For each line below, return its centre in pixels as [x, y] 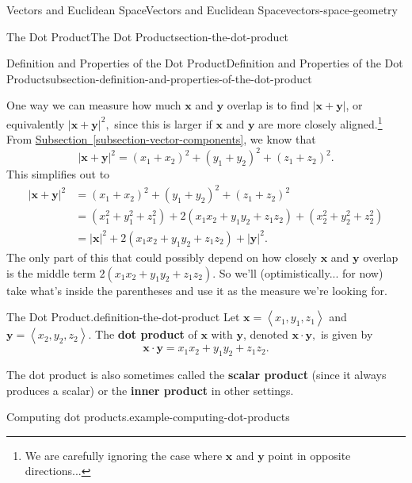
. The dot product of [143, 334]
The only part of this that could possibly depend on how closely [162, 257]
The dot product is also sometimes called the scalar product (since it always [196, 374]
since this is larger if [163, 123]
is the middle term [51, 272]
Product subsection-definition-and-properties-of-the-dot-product [159, 78]
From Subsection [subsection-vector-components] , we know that [161, 139]
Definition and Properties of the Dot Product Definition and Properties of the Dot [205, 63]
